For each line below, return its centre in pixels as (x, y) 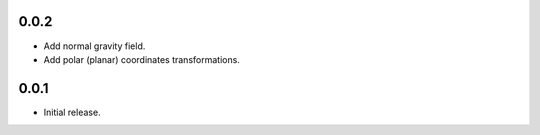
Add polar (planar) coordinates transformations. (141, 59)
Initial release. (72, 112)
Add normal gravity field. (94, 46)
